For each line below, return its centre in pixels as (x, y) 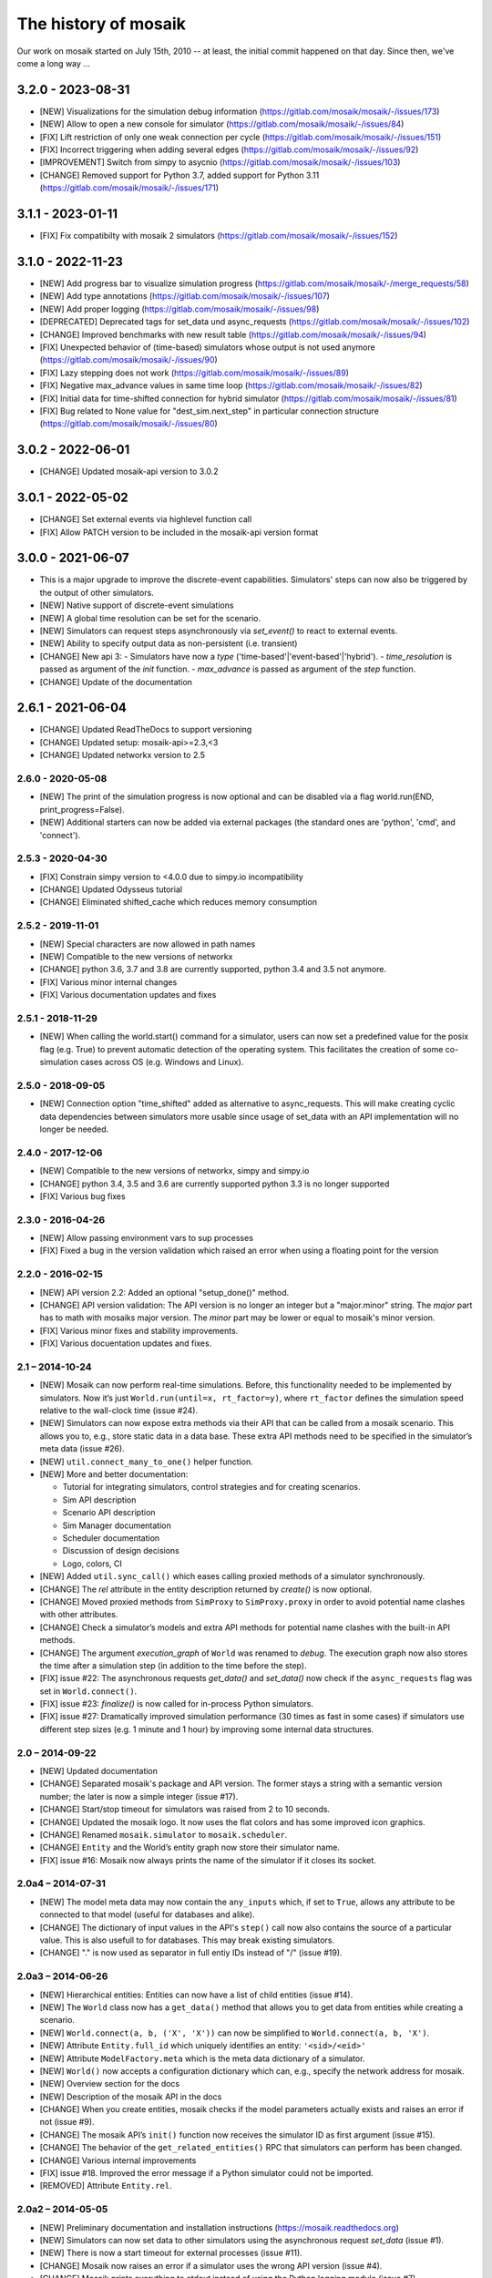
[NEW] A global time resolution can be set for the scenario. (150, 618)
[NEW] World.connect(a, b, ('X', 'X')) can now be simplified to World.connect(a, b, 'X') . (235, 2033)
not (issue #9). (67, 2122)
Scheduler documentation (111, 1538)
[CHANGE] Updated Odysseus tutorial (111, 889)
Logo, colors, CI (92, 1564)
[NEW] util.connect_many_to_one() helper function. (147, 1462)
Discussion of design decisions (121, 1551)
